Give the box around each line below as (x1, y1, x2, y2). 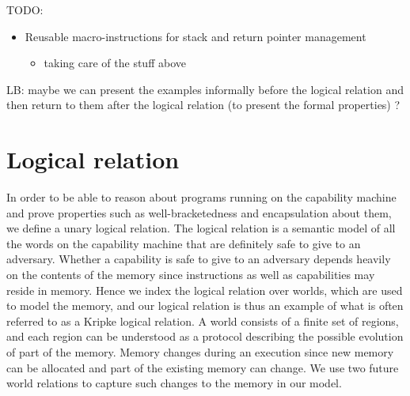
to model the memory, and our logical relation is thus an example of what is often (6, 297, 404, 314)
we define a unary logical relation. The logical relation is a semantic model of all (6, 220, 396, 236)
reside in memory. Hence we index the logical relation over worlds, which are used (6, 281, 403, 298)
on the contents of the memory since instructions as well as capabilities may (6, 266, 375, 283)
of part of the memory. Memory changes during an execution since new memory (6, 344, 394, 360)
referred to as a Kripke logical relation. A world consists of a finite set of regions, (6, 312, 399, 329)
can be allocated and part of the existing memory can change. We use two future (6, 359, 399, 375)
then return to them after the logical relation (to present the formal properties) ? (6, 96, 401, 113)
